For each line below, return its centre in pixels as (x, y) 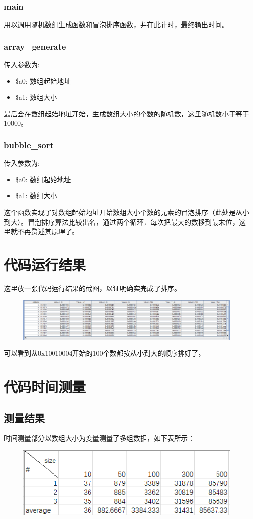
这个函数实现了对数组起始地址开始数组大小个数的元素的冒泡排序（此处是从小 (126, 212)
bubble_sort (29, 144)
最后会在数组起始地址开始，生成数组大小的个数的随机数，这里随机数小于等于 (126, 113)
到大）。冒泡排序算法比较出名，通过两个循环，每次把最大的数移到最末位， (121, 221)
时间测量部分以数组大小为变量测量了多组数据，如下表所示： (99, 438)
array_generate (35, 46)
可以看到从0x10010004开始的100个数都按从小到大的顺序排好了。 (105, 353)
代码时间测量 (45, 387)
